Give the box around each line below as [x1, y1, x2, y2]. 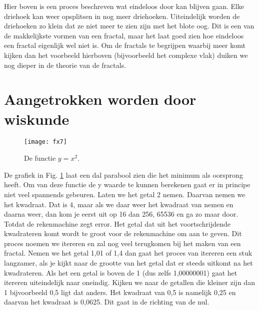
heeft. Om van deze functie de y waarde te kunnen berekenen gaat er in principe [4, 179, 250, 190]
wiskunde [4, 108, 69, 129]
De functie [24, 153, 56, 163]
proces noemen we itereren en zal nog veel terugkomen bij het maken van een [4, 238, 241, 248]
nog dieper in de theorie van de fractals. [4, 59, 126, 70]
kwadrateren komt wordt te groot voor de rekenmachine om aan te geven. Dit [4, 228, 242, 239]
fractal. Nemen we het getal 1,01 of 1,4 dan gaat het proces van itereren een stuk [4, 248, 252, 258]
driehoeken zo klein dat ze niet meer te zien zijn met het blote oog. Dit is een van [4, 20, 254, 31]
